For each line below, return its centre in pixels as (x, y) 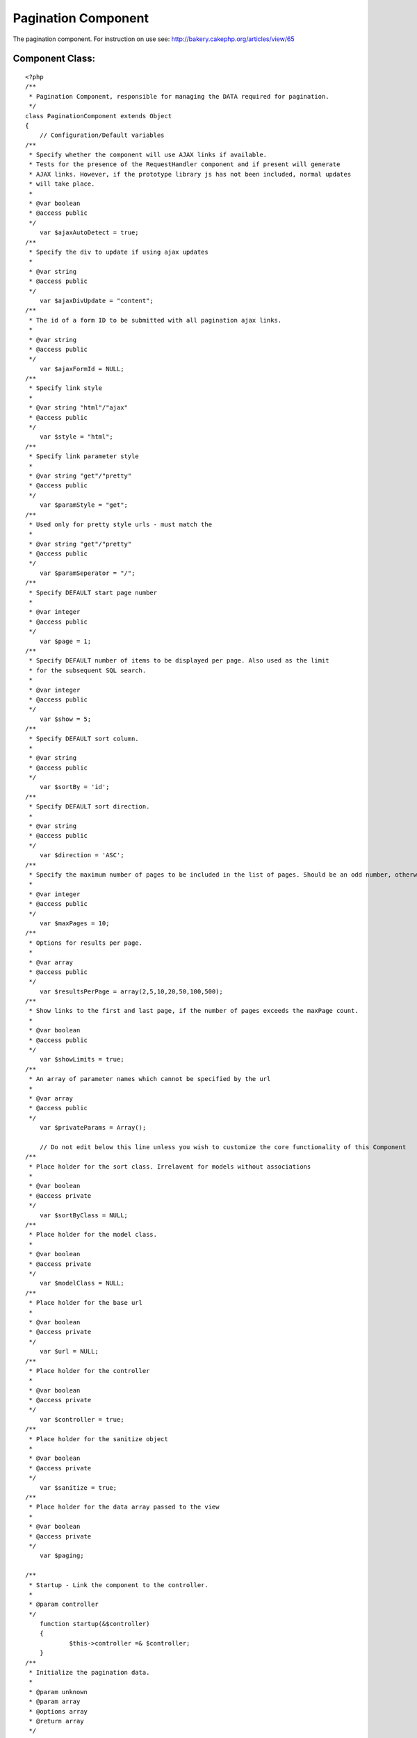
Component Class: (54, 59)
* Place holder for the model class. (93, 1235)
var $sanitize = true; (78, 1487)
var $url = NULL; (69, 1351)
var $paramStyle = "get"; (84, 505)
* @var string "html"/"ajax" (79, 408)
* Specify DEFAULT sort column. (84, 738)
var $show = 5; (65, 719)
